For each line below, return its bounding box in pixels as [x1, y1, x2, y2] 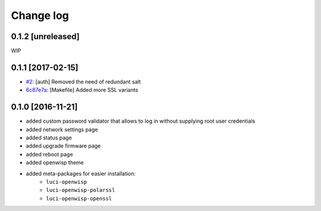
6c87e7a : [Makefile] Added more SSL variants [26, 87, 139, 94]
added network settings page [26, 126, 98, 133]
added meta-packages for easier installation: [26, 170, 136, 177]
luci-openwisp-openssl [46, 195, 112, 202]
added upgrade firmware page [26, 142, 101, 149]
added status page [26, 134, 73, 142]
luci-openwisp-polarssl [46, 187, 115, 194]
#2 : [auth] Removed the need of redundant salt [26, 78, 141, 85]
